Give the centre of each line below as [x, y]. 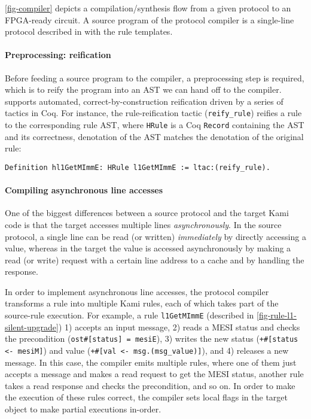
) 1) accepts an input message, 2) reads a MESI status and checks [179, 327]
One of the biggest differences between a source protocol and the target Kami [147, 213]
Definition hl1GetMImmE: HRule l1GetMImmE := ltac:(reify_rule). [138, 167]
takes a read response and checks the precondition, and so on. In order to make [150, 385]
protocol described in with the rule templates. [89, 31]
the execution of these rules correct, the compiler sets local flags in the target [147, 397]
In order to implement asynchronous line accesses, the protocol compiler [137, 291]
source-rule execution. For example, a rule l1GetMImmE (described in [129, 315]
